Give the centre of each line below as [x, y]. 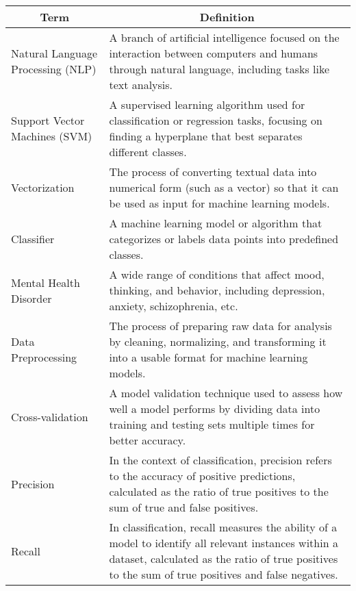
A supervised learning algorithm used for [207, 104]
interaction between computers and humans [214, 53]
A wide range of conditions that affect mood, [217, 274]
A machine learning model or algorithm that [216, 223]
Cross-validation [50, 416]
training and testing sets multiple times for [212, 424]
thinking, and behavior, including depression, [217, 290]
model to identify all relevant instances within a [224, 543]
